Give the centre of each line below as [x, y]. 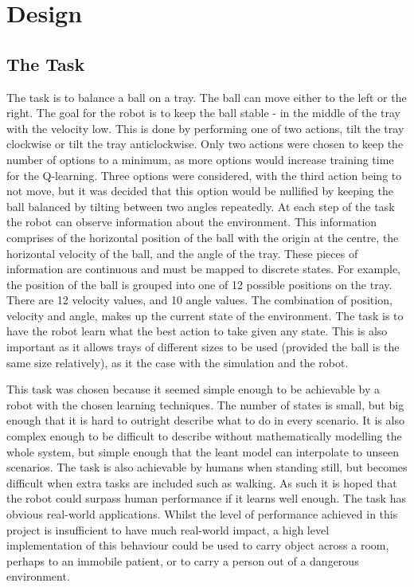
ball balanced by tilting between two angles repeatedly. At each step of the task [201, 206]
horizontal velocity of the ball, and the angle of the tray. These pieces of [182, 253]
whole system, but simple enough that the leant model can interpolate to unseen [203, 451]
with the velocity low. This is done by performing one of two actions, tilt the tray [205, 128]
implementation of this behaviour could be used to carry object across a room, [198, 545]
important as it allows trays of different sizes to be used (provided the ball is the [203, 347]
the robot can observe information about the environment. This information [192, 222]
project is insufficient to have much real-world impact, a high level [168, 529]
